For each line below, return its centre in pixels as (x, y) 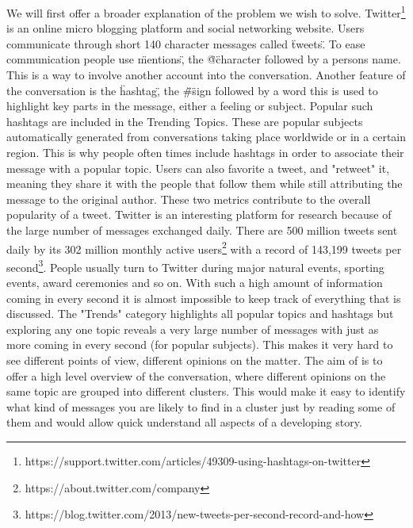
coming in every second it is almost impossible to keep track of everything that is (204, 298)
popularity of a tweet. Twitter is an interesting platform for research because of (199, 214)
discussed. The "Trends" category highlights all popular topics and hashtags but (200, 314)
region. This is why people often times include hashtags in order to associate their (205, 152)
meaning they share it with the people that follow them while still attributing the (205, 184)
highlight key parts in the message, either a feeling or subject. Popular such (190, 106)
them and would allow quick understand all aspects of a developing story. (184, 422)
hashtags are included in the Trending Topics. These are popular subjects (185, 121)
